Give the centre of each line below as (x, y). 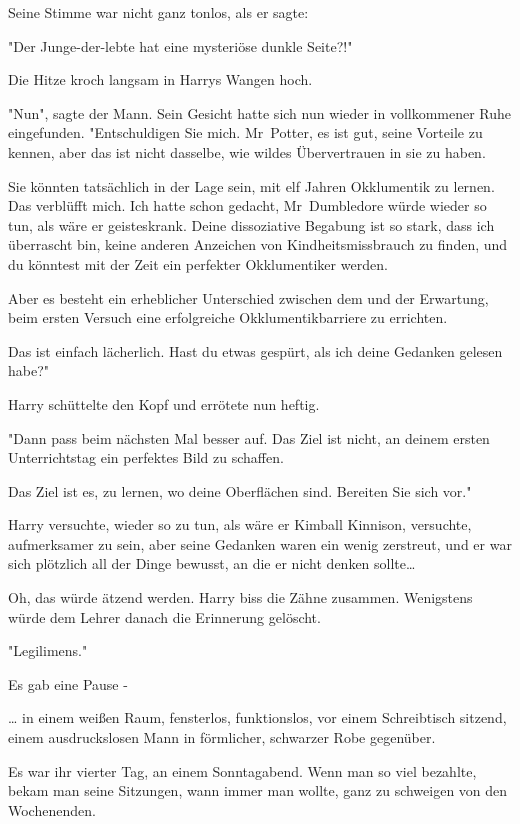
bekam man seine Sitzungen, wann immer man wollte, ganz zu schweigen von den (258, 790)
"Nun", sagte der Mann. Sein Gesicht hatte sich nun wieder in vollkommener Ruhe (260, 112)
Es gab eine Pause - (68, 683)
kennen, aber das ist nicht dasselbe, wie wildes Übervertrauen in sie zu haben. (247, 151)
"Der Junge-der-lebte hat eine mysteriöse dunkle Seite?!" (180, 45)
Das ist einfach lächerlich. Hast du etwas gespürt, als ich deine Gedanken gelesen (255, 350)
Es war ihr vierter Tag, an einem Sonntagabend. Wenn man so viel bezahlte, (242, 770)
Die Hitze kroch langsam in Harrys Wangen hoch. (160, 79)
